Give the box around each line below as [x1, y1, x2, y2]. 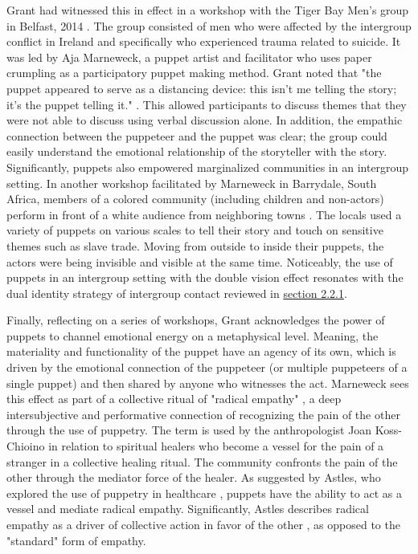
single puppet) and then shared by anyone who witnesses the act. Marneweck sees [6, 374, 409, 391]
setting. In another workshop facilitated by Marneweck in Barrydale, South [6, 174, 377, 191]
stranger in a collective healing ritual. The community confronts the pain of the [6, 453, 398, 470]
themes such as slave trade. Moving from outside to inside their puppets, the [6, 237, 384, 254]
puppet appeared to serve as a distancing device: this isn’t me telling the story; [6, 79, 397, 96]
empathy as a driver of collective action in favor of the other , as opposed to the [6, 516, 400, 532]
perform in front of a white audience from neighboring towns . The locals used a [6, 206, 402, 222]
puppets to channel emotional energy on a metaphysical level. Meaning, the [6, 327, 379, 344]
